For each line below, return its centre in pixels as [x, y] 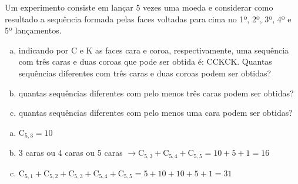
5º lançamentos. [33, 30]
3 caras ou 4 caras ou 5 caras [71, 153]
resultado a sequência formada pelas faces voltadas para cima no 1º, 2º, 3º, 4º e [148, 19]
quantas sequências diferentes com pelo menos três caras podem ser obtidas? [156, 93]
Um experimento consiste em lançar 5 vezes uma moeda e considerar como [139, 7]
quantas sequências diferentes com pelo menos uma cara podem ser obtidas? [155, 113]
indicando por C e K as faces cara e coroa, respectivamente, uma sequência [154, 50]
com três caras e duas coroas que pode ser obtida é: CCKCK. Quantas [145, 61]
